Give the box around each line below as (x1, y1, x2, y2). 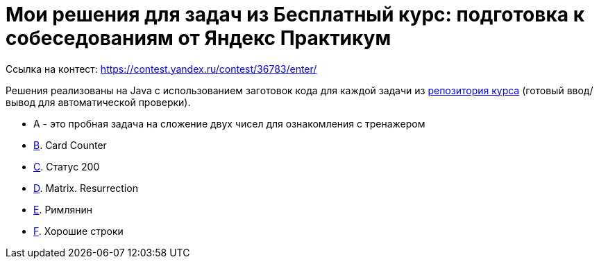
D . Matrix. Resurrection (33, 182, 138, 194)
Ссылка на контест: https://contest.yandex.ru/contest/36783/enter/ (6, 62, 317, 75)
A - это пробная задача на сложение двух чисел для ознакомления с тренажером (33, 117, 425, 130)
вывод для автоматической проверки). (6, 96, 191, 108)
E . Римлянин (33, 203, 92, 215)
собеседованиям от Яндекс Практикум (6, 26, 391, 50)
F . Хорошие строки (33, 225, 124, 237)
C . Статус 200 (33, 160, 100, 173)
